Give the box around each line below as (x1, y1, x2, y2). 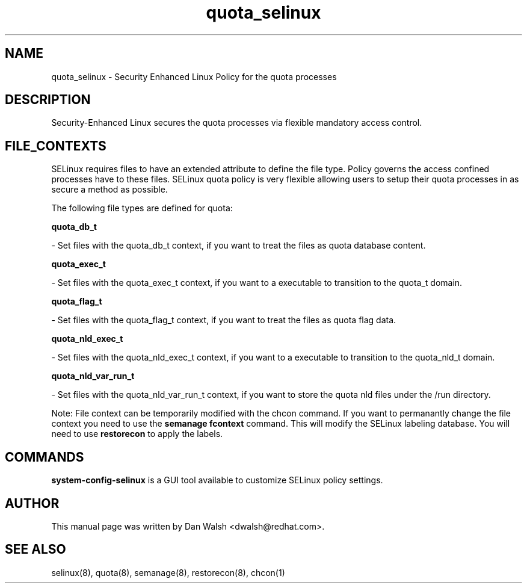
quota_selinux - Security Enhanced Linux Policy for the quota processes (51, 71, 337, 82)
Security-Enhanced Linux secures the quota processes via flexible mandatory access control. (51, 117, 422, 128)
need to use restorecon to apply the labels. (51, 429, 223, 439)
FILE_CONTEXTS (5, 138, 106, 153)
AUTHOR (5, 495, 60, 511)
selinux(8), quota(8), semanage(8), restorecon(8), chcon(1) (51, 567, 285, 578)
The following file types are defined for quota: (51, 203, 233, 214)
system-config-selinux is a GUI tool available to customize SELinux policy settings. (51, 475, 383, 486)
